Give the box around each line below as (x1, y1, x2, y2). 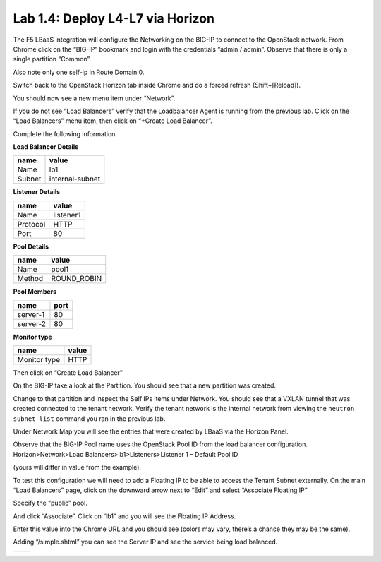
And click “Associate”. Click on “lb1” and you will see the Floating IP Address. (13, 512, 236, 520)
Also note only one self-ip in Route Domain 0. (13, 68, 145, 76)
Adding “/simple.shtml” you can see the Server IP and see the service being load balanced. (13, 537, 278, 546)
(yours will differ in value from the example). (13, 463, 141, 472)
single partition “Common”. (13, 55, 92, 64)
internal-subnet (49, 174, 101, 184)
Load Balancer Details (13, 143, 79, 151)
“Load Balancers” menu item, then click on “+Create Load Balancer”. (13, 116, 213, 125)
